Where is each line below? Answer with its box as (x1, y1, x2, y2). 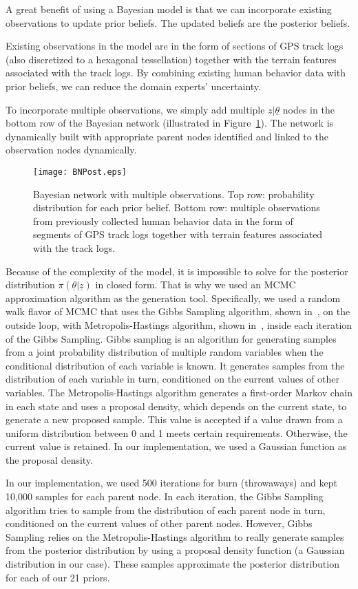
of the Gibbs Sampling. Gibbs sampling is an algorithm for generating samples (6, 331, 337, 345)
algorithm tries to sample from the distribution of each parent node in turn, (6, 502, 326, 517)
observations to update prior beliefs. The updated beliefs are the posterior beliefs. (6, 15, 350, 30)
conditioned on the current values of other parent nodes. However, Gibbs (6, 516, 313, 531)
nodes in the (282, 102, 335, 116)
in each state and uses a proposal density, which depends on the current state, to (6, 398, 347, 413)
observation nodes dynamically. (6, 142, 137, 157)
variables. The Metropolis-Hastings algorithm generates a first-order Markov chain (6, 385, 352, 399)
